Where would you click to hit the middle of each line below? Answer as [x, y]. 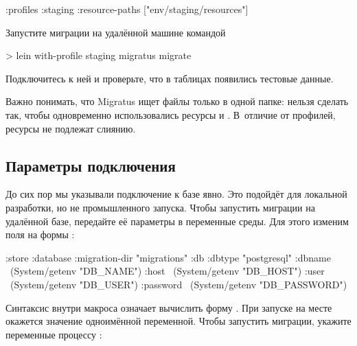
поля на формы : [40, 234]
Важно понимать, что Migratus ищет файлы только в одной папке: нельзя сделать [177, 101]
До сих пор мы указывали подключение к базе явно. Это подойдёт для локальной [176, 194]
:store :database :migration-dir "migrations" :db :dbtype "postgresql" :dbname [168, 257]
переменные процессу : [54, 334]
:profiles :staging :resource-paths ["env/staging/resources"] [127, 9]
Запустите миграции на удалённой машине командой [116, 32]
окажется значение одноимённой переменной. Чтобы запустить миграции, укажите [178, 321]
